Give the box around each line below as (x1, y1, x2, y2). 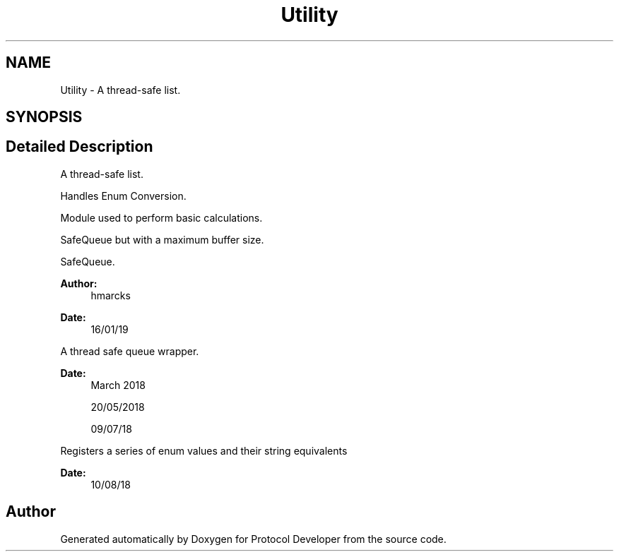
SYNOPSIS (6, 108, 83, 126)
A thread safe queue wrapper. (60, 345, 199, 357)
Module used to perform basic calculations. (60, 211, 263, 224)
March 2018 (90, 378, 146, 391)
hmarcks (90, 289, 131, 301)
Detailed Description (6, 138, 153, 156)
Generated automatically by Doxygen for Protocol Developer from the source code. (60, 532, 447, 545)
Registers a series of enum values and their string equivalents (60, 444, 348, 457)
